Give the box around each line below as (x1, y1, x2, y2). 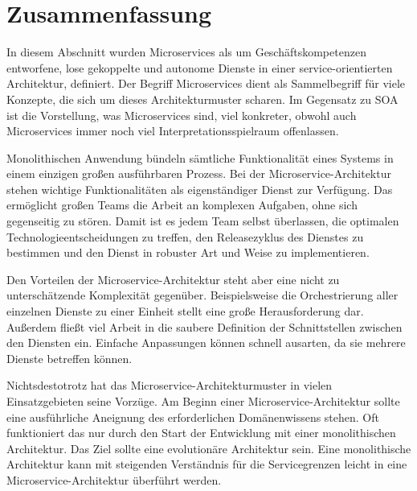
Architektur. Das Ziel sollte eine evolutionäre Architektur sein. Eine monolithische (6, 439, 411, 456)
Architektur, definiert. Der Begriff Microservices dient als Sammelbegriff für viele (6, 75, 406, 92)
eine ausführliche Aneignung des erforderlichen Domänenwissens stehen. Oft (6, 408, 379, 425)
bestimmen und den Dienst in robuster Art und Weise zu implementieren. (6, 244, 370, 261)
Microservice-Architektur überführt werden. (6, 471, 222, 488)
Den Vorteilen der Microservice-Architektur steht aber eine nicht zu (6, 270, 340, 287)
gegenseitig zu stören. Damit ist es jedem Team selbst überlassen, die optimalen (6, 212, 399, 229)
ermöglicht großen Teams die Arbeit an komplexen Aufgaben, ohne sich (6, 196, 358, 213)
